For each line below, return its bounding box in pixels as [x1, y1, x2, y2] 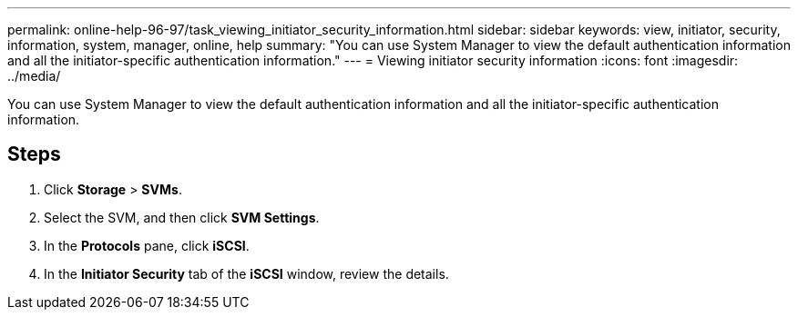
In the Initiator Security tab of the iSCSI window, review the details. [44, 265, 449, 282]
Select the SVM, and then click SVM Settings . [44, 209, 320, 225]
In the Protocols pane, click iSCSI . [44, 237, 250, 253]
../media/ [7, 68, 61, 84]
